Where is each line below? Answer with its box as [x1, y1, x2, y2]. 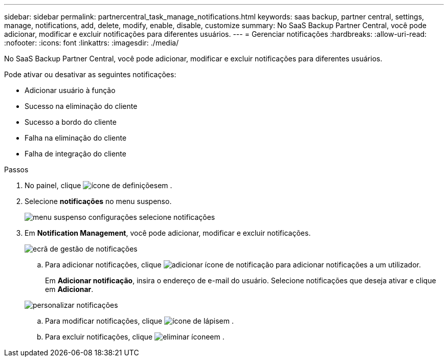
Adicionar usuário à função [25, 86, 116, 95]
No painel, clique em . [25, 181, 172, 190]
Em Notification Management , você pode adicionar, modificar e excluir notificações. [25, 229, 311, 237]
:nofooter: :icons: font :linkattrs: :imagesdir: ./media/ [4, 38, 179, 47]
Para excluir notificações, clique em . [45, 332, 225, 341]
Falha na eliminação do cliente [25, 133, 127, 142]
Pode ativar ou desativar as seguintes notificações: [4, 70, 176, 79]
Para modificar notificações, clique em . [45, 317, 234, 325]
